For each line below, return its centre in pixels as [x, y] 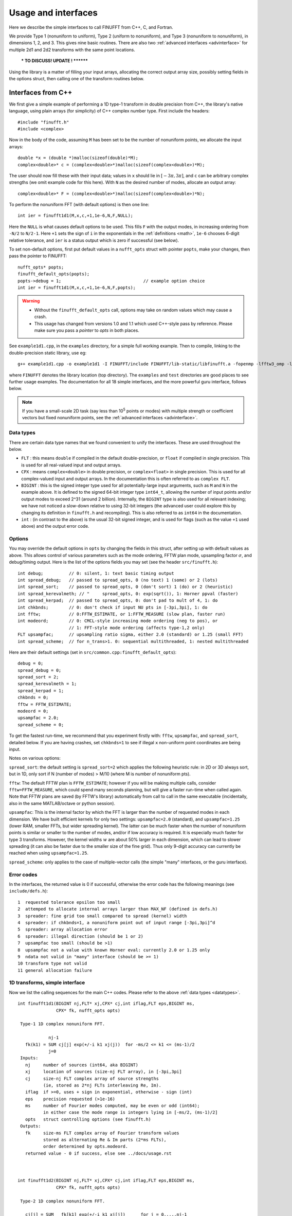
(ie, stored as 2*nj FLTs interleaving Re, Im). [102, 1085]
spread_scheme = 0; [41, 724]
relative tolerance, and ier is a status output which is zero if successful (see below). [94, 240]
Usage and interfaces [53, 13]
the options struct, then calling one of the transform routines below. [77, 78]
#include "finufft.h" [43, 122]
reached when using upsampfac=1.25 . [49, 853]
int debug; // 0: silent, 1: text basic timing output [96, 573]
